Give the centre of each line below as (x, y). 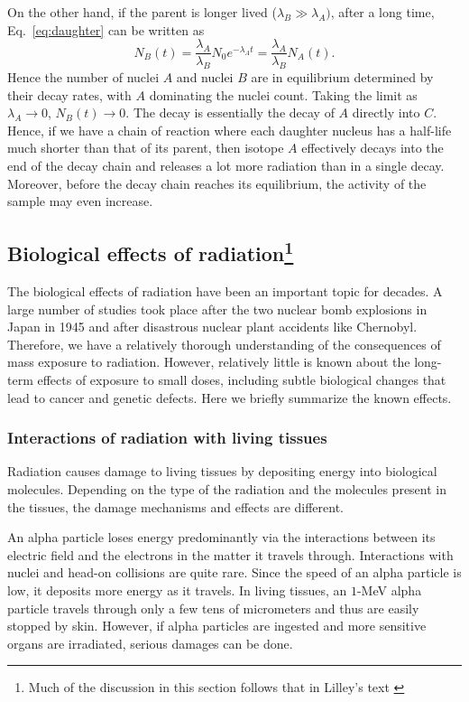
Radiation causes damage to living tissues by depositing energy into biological (222, 471)
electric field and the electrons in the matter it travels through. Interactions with (230, 554)
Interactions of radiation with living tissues (167, 438)
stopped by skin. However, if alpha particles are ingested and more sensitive (217, 626)
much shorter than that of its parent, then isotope (146, 148)
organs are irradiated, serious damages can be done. (150, 643)
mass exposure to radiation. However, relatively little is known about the (209, 362)
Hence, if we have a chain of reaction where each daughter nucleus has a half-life (230, 130)
